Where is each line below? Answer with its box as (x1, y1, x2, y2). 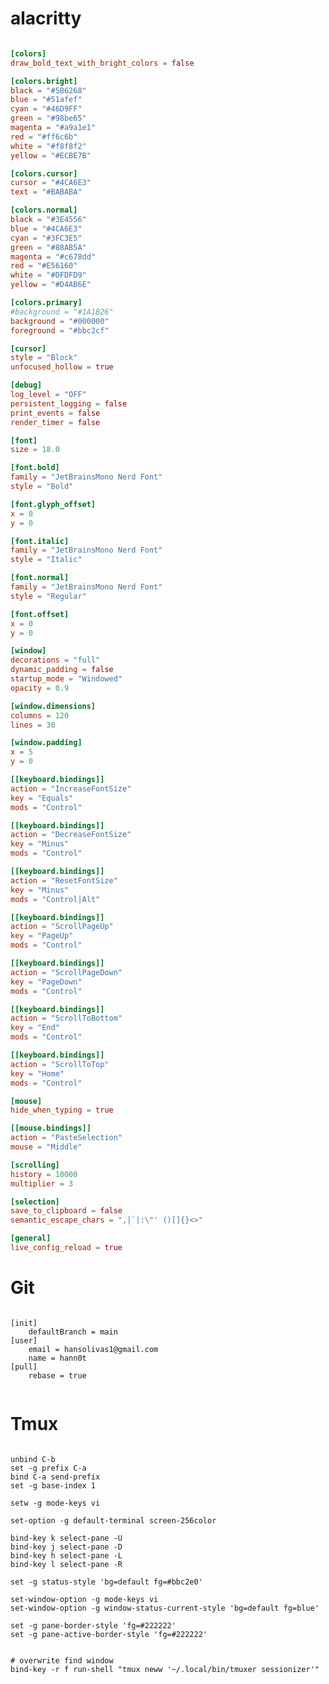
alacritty (10, 7, 82, 30)
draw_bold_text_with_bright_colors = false (10, 58, 195, 68)
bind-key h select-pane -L (10, 1550, 123, 1561)
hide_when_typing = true (10, 1105, 114, 1116)
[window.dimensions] (10, 701, 97, 711)
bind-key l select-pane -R (10, 1559, 123, 1569)
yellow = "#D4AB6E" (10, 280, 92, 290)
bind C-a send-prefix (10, 1472, 101, 1482)
